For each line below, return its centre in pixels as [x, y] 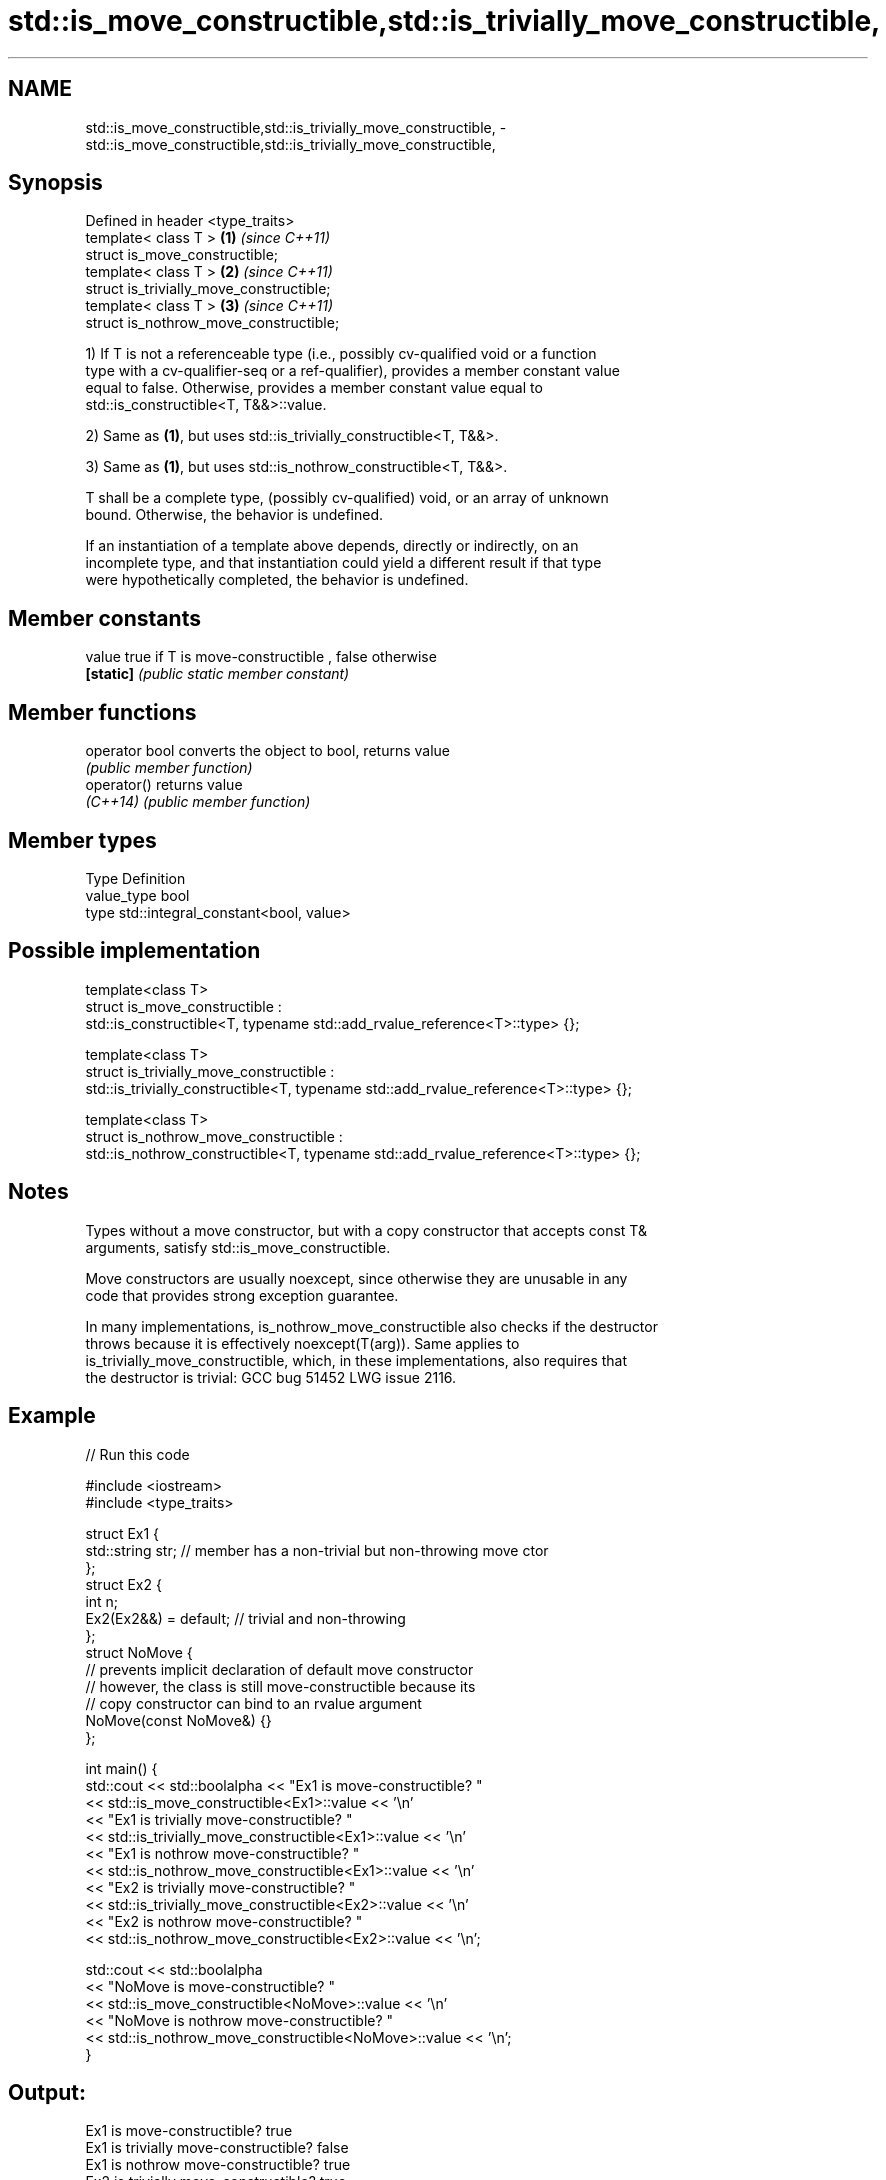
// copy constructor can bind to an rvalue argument [253, 1703]
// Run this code [137, 1454]
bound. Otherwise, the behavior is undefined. [234, 515]
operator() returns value [164, 785]
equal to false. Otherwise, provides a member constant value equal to [314, 388]
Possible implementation [134, 951]
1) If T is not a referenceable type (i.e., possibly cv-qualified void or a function [341, 354]
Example [52, 1416]
